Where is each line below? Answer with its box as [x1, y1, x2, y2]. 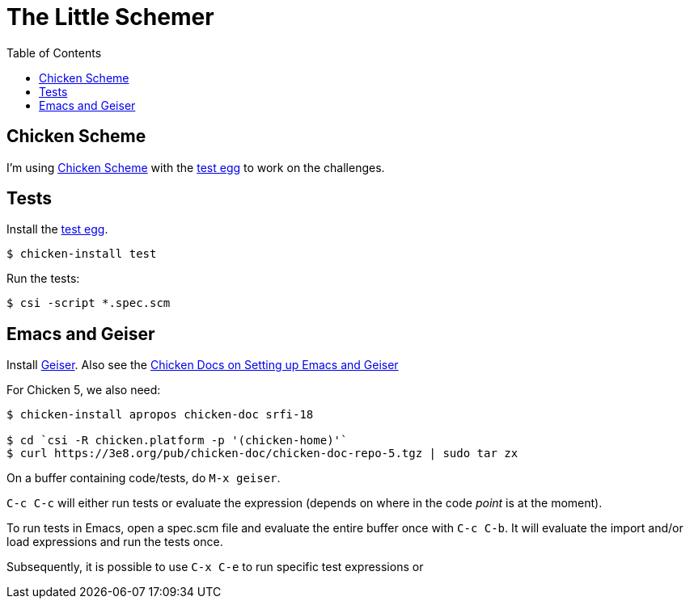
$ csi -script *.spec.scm [6, 296, 171, 310]
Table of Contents [6, 45, 102, 60]
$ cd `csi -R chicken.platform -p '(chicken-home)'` [6, 434, 348, 447]
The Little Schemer [6, 3, 214, 31]
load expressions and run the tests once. [6, 535, 223, 549]
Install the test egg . [6, 222, 108, 237]
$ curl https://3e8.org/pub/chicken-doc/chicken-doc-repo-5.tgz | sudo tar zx [6, 447, 519, 460]
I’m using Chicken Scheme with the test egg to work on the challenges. [6, 160, 385, 174]
